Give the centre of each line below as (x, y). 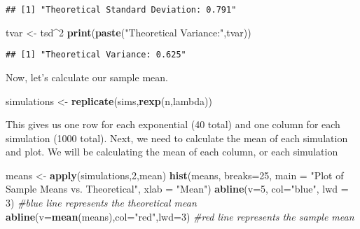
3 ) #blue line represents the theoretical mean (101, 203)
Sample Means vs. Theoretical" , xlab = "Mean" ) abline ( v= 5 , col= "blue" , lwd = (177, 189)
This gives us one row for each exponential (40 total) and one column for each (173, 124)
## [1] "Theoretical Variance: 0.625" (96, 55)
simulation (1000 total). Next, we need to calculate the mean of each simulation (177, 138)
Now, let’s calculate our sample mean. (87, 77)
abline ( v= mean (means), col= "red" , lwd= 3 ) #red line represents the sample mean (180, 216)
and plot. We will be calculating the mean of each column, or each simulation (172, 152)
